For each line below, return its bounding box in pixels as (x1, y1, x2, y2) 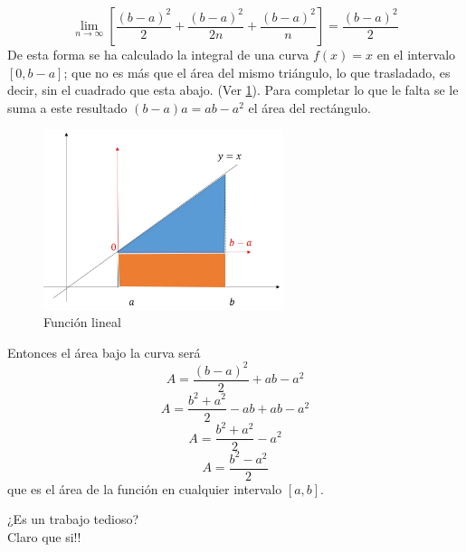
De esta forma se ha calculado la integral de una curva (7, 45, 309, 63)
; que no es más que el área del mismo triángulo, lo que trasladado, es (63, 62, 451, 81)
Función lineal (43, 313, 121, 332)
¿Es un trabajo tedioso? (7, 510, 139, 529)
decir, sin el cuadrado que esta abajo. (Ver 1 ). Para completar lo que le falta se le (7, 80, 459, 99)
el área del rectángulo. (248, 98, 371, 117)
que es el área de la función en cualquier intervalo (7, 479, 282, 498)
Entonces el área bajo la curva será (7, 342, 201, 361)
